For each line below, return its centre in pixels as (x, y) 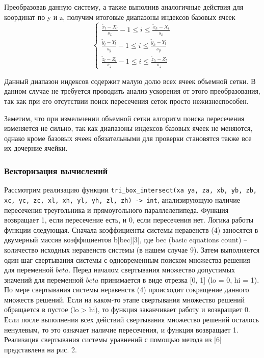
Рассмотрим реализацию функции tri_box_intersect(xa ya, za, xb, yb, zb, (130, 190)
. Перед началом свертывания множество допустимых (152, 270)
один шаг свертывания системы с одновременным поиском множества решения (127, 259)
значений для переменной (44, 279)
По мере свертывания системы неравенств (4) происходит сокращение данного (127, 290)
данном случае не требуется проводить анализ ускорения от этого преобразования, (132, 91)
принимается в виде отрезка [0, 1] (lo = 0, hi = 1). (180, 279)
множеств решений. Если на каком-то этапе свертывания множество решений (124, 299)
